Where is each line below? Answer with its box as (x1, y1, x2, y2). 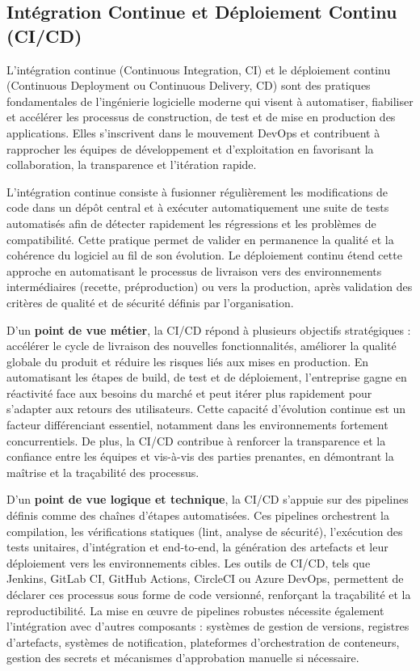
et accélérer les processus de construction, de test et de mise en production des (6, 108, 396, 125)
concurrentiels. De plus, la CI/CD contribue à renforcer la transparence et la (6, 432, 386, 449)
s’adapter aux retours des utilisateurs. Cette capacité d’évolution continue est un (6, 400, 406, 417)
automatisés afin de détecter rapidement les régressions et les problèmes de (6, 214, 376, 231)
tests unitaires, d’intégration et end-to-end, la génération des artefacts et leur (6, 538, 388, 555)
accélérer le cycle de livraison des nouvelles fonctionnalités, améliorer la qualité (6, 337, 397, 354)
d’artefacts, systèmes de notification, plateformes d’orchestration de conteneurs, (6, 633, 400, 650)
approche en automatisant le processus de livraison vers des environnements (6, 262, 382, 279)
